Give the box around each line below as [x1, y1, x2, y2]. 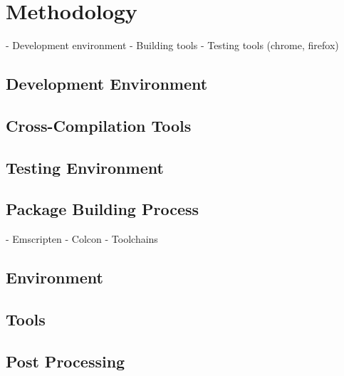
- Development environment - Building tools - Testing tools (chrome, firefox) [6, 38, 339, 53]
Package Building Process [6, 198, 199, 220]
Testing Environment [6, 156, 164, 178]
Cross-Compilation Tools [6, 114, 192, 136]
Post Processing [6, 350, 125, 372]
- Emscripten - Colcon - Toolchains [6, 231, 158, 246]
